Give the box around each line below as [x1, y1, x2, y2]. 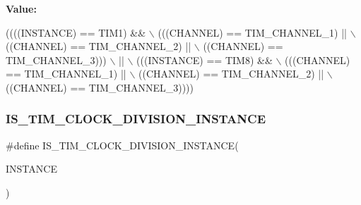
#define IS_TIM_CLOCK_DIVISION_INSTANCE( [6, 137, 239, 152]
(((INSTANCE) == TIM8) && [136, 52, 273, 67]
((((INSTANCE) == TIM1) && [6, 25, 146, 39]
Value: [6, 1, 37, 15]
